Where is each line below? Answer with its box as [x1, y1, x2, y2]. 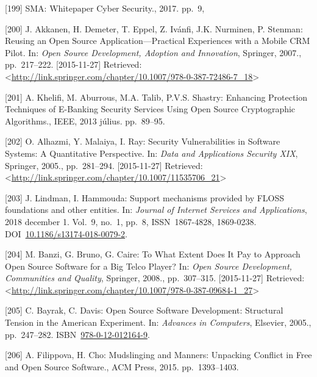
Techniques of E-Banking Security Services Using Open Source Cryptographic [5, 102, 296, 115]
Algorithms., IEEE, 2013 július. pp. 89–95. [5, 114, 165, 127]
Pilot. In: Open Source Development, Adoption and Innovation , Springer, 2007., [5, 46, 302, 59]
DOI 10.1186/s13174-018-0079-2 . [5, 227, 127, 240]
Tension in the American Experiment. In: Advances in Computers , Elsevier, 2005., [5, 316, 312, 329]
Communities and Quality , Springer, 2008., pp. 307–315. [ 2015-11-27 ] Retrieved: [5, 271, 305, 284]
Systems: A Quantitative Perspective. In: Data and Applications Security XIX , [5, 146, 298, 159]
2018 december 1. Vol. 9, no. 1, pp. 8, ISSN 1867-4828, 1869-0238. [5, 215, 257, 228]
